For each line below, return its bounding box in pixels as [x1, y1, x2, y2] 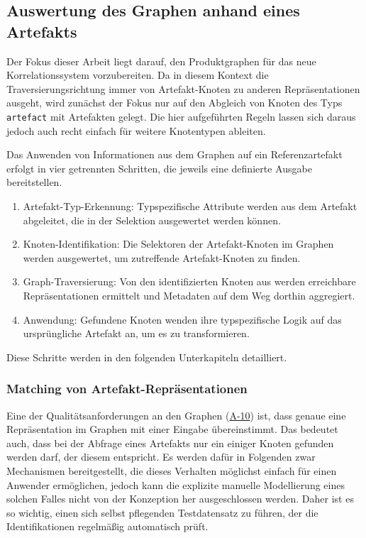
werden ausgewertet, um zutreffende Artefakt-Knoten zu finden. [23, 250, 301, 265]
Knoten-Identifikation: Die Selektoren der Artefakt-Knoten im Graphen [23, 236, 334, 251]
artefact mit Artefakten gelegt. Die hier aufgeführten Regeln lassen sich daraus [6, 109, 356, 123]
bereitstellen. [6, 175, 62, 190]
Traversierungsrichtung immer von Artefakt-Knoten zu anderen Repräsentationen [6, 81, 360, 96]
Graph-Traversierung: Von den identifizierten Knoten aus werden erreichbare [23, 274, 356, 289]
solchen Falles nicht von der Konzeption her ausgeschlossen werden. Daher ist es [6, 491, 354, 506]
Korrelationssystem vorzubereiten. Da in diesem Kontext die [6, 67, 269, 82]
